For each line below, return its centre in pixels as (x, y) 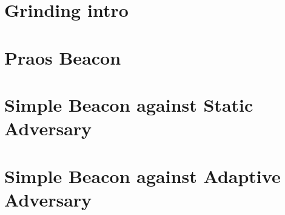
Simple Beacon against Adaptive (142, 175)
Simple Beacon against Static (129, 104)
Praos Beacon (63, 57)
